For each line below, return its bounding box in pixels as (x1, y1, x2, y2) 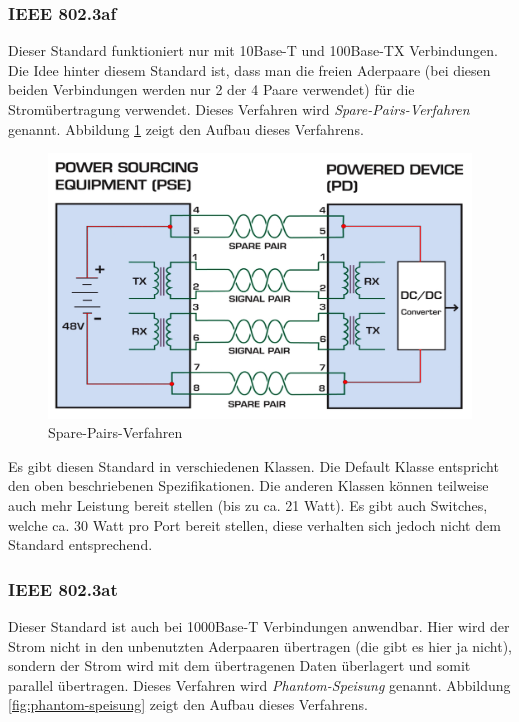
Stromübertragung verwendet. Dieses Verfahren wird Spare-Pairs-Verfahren (8, 99, 470, 119)
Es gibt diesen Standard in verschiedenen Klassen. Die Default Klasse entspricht (8, 455, 499, 476)
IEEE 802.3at (8, 576, 118, 601)
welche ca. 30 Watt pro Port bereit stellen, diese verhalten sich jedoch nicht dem (8, 514, 501, 535)
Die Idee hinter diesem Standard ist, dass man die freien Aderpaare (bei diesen (8, 59, 491, 80)
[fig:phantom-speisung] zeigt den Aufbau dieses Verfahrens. (8, 694, 368, 715)
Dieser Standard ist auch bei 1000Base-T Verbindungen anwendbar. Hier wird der (8, 615, 510, 636)
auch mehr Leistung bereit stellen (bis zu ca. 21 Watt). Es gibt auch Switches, (8, 494, 488, 515)
